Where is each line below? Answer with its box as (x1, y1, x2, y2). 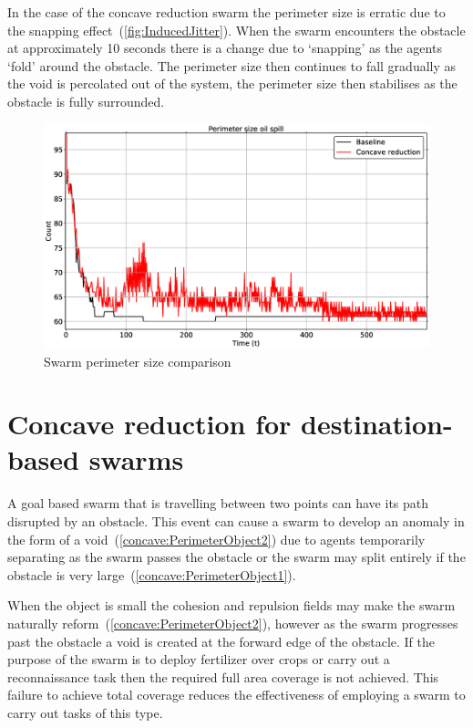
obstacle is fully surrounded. (7, 91, 165, 110)
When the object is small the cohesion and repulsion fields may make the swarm (7, 596, 456, 615)
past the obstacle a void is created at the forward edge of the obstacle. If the (7, 631, 435, 650)
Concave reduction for (7, 405, 292, 442)
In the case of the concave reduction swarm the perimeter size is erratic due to (7, 3, 446, 21)
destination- (301, 405, 453, 442)
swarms (88, 441, 184, 478)
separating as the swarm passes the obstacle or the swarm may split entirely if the (7, 547, 466, 567)
